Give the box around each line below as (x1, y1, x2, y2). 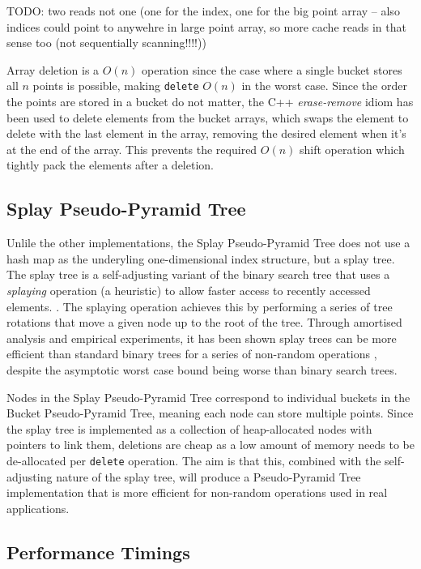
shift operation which (300, 140, 405, 157)
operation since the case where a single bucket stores (141, 61, 402, 78)
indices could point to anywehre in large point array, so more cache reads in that (6, 18, 406, 35)
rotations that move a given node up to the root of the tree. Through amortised (6, 314, 402, 331)
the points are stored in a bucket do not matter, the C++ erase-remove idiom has (6, 93, 414, 110)
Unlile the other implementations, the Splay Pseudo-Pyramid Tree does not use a (6, 234, 410, 251)
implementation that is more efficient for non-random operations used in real (6, 484, 388, 501)
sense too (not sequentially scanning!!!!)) (6, 34, 206, 51)
